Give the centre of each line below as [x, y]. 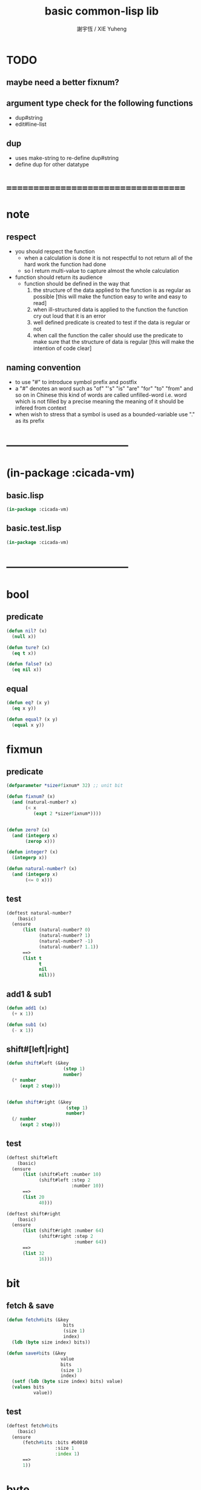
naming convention [44, 367]
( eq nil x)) [27, 670]
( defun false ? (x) [29, 664]
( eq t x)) [24, 653]
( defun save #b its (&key [36, 1353]
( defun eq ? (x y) [28, 702]
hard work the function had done [65, 264]
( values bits [28, 1387]
